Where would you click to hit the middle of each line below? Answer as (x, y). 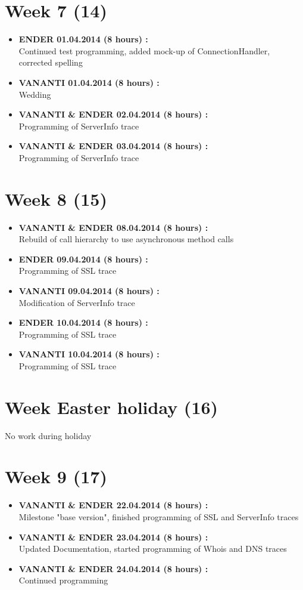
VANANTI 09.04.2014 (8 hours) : (89, 290)
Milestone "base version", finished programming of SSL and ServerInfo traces (159, 516)
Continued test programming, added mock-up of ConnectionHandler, (144, 50)
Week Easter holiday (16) (112, 407)
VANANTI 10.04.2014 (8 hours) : (89, 354)
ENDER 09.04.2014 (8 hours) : (83, 259)
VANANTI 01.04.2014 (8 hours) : (89, 82)
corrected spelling (51, 62)
